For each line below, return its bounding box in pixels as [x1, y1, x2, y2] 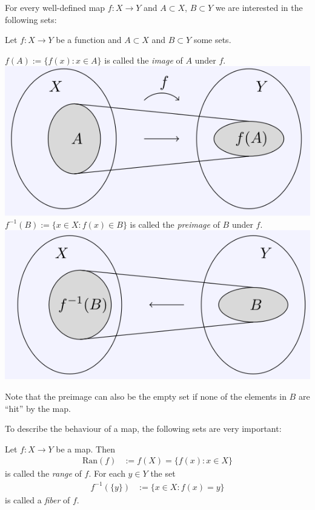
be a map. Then [56, 442, 115, 455]
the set [150, 467, 176, 480]
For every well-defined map [5, 1, 105, 13]
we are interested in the [215, 1, 303, 13]
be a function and [56, 33, 122, 46]
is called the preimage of [130, 217, 220, 230]
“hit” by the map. [5, 402, 71, 414]
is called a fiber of [5, 493, 70, 506]
